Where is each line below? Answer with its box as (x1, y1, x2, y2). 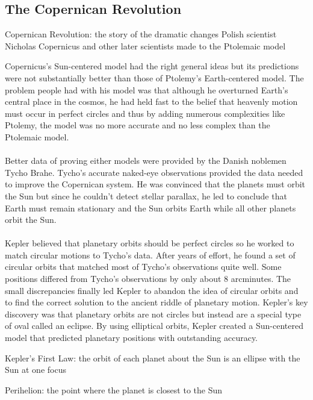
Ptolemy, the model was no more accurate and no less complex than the (5, 119, 270, 131)
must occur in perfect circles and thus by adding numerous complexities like (5, 107, 285, 119)
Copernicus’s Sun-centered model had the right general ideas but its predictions (5, 60, 299, 72)
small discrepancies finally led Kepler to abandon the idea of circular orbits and (5, 284, 299, 296)
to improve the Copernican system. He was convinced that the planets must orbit (5, 178, 306, 190)
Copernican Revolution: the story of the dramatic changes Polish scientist (5, 28, 277, 40)
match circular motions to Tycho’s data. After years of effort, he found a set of (5, 248, 296, 261)
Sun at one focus (5, 363, 66, 376)
